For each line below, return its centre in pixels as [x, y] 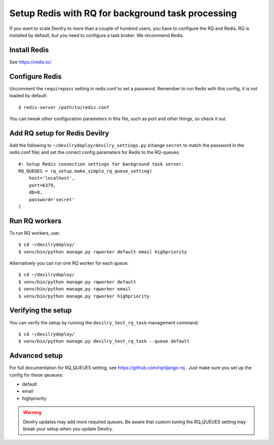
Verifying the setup [41, 310]
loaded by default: [28, 96]
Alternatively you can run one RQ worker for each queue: [69, 263]
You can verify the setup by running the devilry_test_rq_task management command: [104, 322]
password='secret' [52, 199]
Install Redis [29, 50]
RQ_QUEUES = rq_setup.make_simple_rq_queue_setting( [85, 171]
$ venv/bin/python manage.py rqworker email [75, 289]
